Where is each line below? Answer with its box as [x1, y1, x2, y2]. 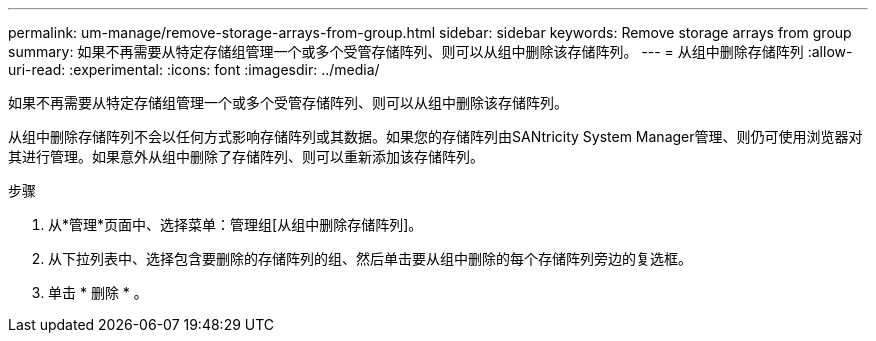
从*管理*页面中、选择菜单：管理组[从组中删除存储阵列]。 [48, 216, 423, 233]
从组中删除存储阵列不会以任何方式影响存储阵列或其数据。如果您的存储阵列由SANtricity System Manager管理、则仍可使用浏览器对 [8, 128, 863, 145]
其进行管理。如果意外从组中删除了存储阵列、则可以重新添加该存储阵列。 [8, 148, 484, 165]
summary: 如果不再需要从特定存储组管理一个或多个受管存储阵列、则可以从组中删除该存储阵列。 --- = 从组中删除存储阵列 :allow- [8, 43, 853, 60]
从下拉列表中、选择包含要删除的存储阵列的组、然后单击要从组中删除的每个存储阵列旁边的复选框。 [48, 250, 692, 267]
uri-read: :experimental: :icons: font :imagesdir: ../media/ [8, 61, 380, 78]
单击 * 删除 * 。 [48, 284, 148, 301]
